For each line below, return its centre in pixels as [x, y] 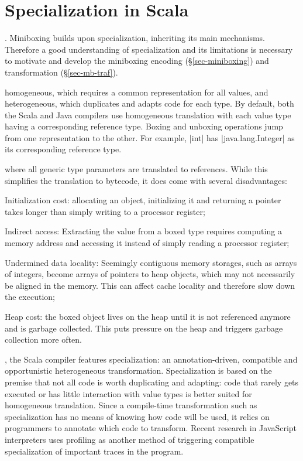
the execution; [30, 297]
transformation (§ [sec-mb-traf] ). [61, 72]
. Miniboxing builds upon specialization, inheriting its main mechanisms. [135, 38]
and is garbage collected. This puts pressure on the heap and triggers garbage [144, 328]
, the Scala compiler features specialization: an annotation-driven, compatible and [151, 359]
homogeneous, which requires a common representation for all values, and [137, 92]
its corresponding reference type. [63, 149]
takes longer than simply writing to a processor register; [105, 211]
